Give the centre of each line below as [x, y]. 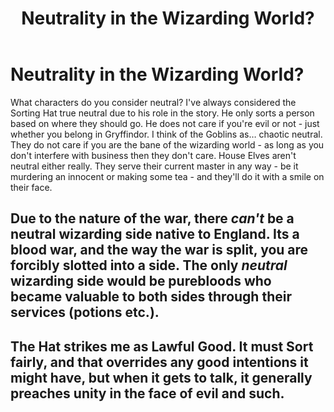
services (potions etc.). [85, 312]
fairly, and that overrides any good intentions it [159, 362]
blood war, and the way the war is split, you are [159, 250]
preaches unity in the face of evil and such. [147, 393]
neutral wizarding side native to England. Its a [155, 234]
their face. [31, 187]
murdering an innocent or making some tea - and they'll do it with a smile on [167, 176]
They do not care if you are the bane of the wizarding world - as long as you [167, 144]
